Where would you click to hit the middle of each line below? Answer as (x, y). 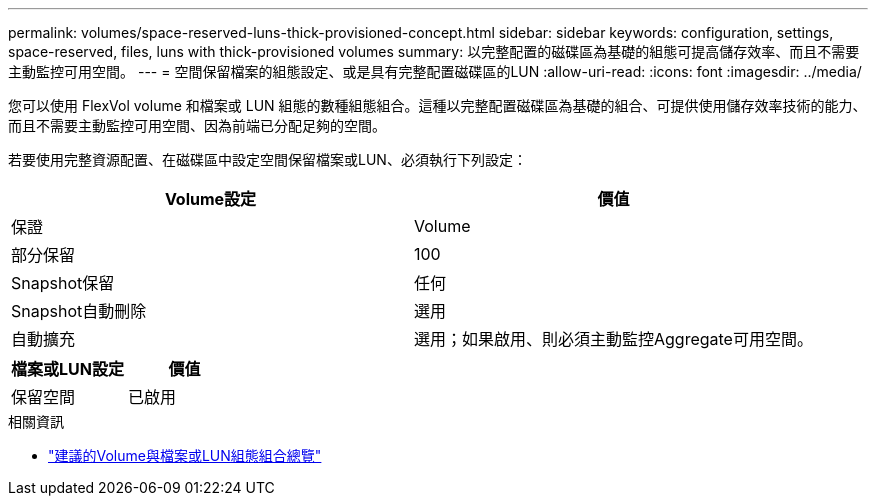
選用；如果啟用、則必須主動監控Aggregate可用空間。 (613, 339)
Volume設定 (210, 199)
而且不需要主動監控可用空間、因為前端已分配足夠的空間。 (197, 125)
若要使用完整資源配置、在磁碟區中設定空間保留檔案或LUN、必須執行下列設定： (267, 159)
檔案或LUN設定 (67, 369)
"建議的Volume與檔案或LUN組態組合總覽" (185, 455)
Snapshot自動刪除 (79, 311)
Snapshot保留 (63, 283)
